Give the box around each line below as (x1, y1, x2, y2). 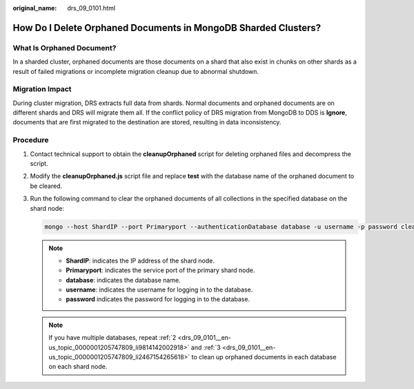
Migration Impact (12, 84, 72, 94)
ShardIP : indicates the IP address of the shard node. (66, 256, 215, 265)
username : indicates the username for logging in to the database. (66, 285, 253, 294)
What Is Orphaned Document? (12, 43, 117, 53)
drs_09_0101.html (67, 4, 116, 12)
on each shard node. (48, 363, 108, 371)
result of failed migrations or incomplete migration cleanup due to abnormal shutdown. (12, 67, 259, 75)
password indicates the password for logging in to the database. (66, 295, 250, 303)
